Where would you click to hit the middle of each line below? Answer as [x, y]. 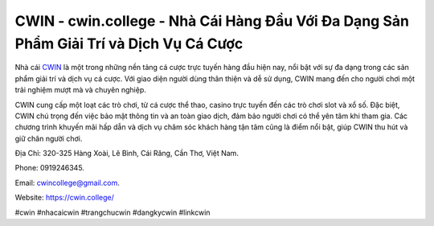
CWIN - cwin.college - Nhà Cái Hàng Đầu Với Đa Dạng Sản [212, 21]
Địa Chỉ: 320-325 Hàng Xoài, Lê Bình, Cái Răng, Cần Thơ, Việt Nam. [127, 154]
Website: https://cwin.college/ [64, 198]
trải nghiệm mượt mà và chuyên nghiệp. [80, 90]
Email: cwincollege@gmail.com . [67, 183]
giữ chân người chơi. [49, 138]
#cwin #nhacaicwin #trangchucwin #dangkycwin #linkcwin [113, 212]
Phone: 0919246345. [49, 168]
